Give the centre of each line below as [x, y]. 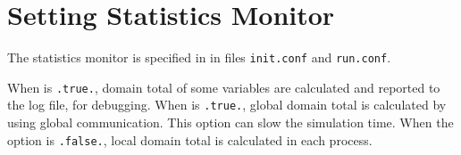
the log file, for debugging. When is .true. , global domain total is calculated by [227, 105]
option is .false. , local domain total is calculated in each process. [190, 139]
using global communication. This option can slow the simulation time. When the [230, 122]
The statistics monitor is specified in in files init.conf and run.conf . [199, 57]
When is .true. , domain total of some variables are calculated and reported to [224, 87]
